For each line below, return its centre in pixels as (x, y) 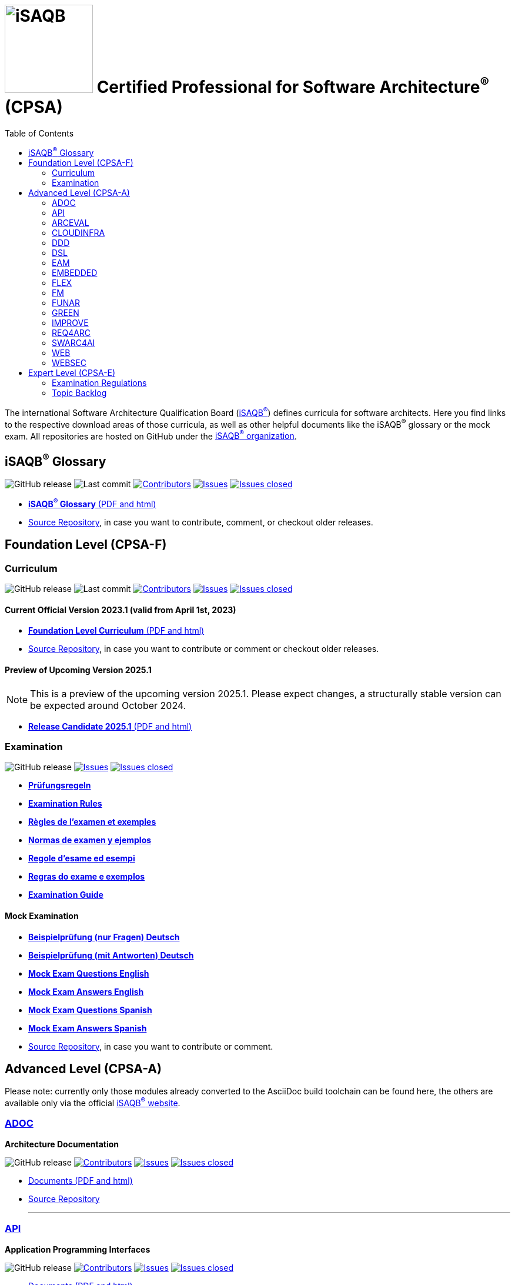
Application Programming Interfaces (78, 1249)
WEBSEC (69, 363)
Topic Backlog (79, 393)
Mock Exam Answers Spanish (88, 1028)
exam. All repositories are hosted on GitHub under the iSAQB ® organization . (151, 435)
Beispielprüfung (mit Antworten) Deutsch (111, 955)
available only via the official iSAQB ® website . (93, 1102)
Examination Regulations (99, 383)
